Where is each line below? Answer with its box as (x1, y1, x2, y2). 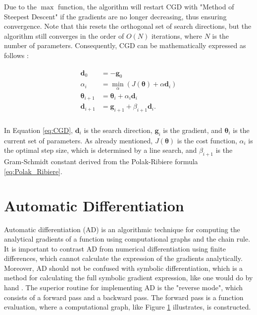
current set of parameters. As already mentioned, (4, 135, 153, 145)
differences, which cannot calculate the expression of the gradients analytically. (4, 253, 243, 263)
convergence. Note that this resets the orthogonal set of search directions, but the (4, 21, 252, 31)
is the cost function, (177, 135, 237, 145)
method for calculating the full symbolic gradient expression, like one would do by (4, 272, 253, 283)
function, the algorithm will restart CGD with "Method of (58, 1, 234, 11)
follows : (4, 50, 29, 60)
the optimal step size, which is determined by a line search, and (4, 145, 197, 155)
